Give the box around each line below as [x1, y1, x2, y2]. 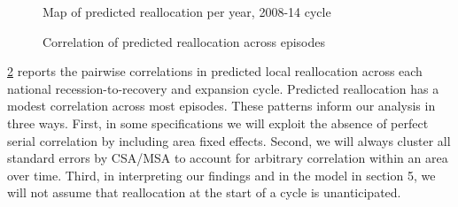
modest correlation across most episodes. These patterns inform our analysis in [7, 96, 436, 115]
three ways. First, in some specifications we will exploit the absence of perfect [7, 113, 429, 132]
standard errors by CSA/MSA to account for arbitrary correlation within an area [7, 149, 448, 167]
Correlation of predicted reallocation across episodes [43, 32, 326, 50]
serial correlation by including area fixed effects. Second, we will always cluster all [7, 131, 451, 149]
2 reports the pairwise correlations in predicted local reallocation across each [7, 62, 423, 80]
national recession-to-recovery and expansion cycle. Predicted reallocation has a [7, 79, 439, 97]
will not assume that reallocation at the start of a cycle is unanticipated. [7, 183, 401, 202]
